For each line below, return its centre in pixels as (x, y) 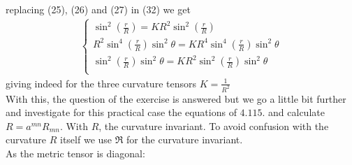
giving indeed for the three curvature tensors (101, 83)
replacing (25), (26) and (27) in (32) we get (98, 9)
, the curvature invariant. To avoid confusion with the (214, 125)
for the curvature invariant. (184, 139)
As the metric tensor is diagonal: (75, 153)
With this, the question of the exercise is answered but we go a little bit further (176, 98)
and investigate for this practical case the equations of (121, 112)
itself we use (86, 139)
